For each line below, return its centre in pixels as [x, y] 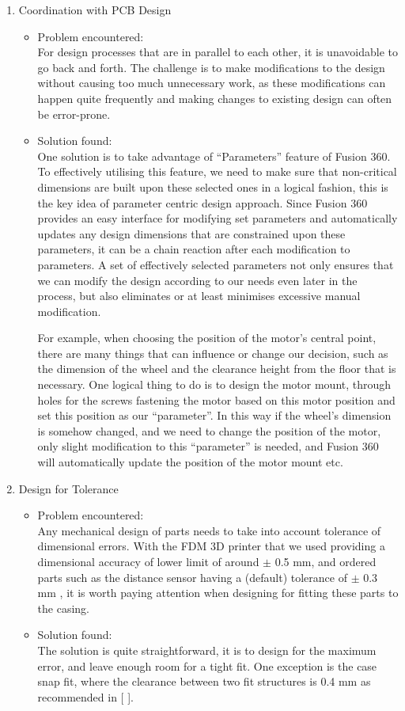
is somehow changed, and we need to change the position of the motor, [209, 430]
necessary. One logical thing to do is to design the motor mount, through [214, 384]
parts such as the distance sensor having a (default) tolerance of [192, 577]
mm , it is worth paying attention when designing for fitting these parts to [218, 593]
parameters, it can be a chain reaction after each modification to [194, 249]
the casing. [64, 608]
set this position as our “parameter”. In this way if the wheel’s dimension [214, 415]
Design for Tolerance [68, 488]
